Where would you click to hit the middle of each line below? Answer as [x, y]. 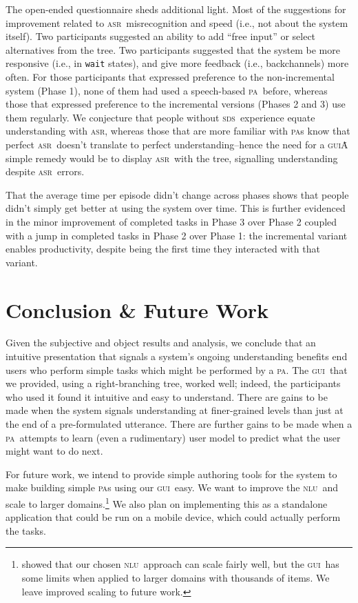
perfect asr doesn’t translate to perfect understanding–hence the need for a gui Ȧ [177, 144]
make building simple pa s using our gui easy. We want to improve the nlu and [172, 487]
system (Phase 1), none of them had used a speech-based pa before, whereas [167, 90]
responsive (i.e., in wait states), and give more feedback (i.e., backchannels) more [177, 63]
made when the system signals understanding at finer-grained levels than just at [175, 410]
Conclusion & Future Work [137, 309]
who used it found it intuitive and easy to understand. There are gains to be [167, 396]
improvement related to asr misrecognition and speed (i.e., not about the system [177, 22]
